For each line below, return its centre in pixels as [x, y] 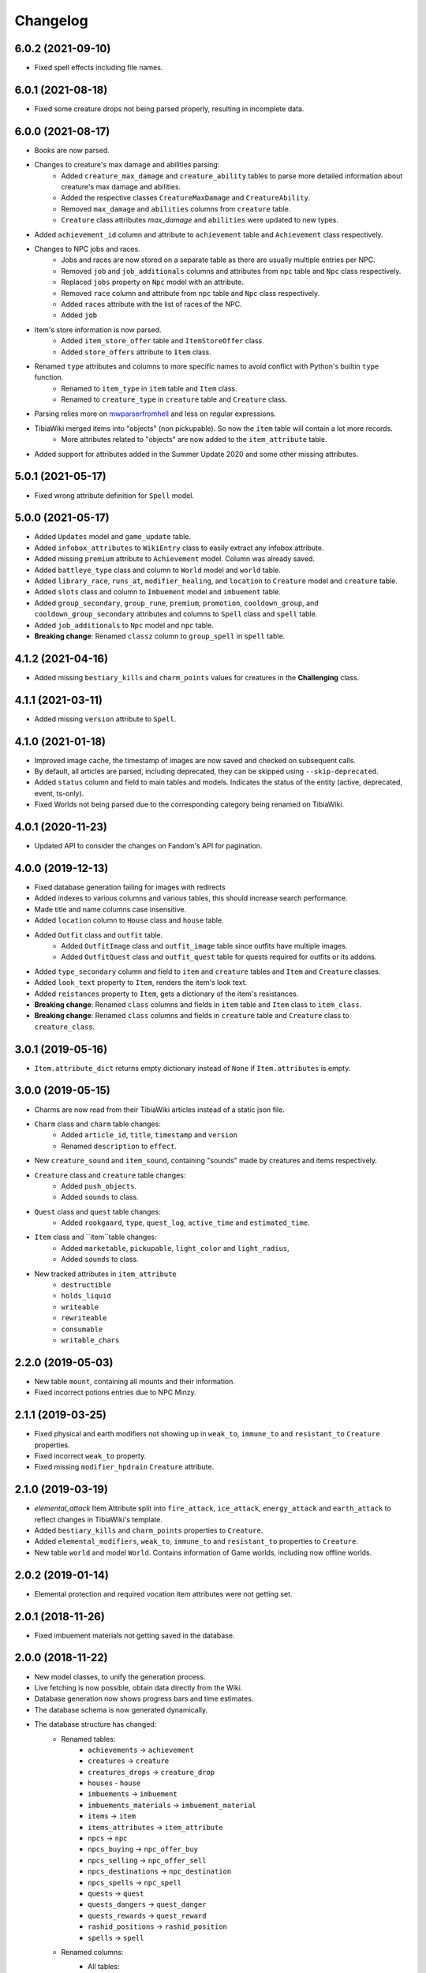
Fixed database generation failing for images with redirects [130, 887]
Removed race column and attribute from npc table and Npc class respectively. [190, 293]
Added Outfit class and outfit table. [99, 934]
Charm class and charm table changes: [97, 1124]
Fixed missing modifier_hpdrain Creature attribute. [124, 1467]
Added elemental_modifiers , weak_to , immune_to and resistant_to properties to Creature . [196, 1541]
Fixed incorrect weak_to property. [90, 1455]
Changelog [51, 21]
